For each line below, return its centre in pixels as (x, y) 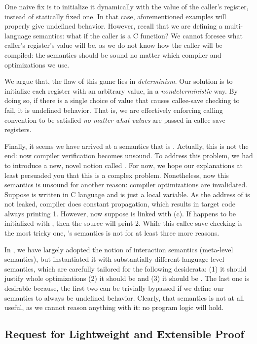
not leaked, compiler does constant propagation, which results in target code (120, 204)
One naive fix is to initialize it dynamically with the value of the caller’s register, (127, 6)
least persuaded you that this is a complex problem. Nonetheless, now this (117, 175)
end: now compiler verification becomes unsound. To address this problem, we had (129, 155)
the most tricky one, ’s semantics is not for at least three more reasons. (112, 233)
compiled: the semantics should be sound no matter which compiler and (113, 54)
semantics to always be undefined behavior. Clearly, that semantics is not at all (124, 297)
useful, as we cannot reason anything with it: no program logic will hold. (114, 307)
